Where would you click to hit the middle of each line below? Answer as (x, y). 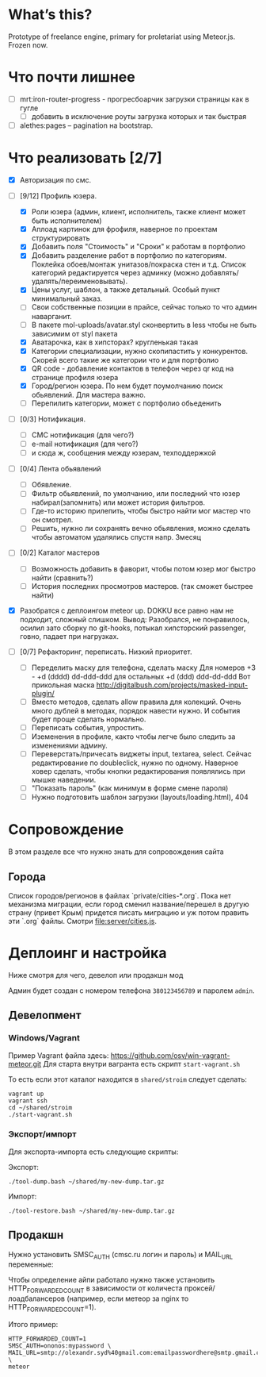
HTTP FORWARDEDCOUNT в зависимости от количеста (95, 1289)
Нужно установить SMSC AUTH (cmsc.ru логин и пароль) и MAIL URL (121, 1255)
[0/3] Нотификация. (53, 419)
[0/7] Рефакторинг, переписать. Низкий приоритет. (106, 652)
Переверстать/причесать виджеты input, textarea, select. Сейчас (141, 754)
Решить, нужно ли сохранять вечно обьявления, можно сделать (141, 529)
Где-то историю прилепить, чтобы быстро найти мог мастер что (141, 511)
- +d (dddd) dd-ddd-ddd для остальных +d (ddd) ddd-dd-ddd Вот (141, 676)
